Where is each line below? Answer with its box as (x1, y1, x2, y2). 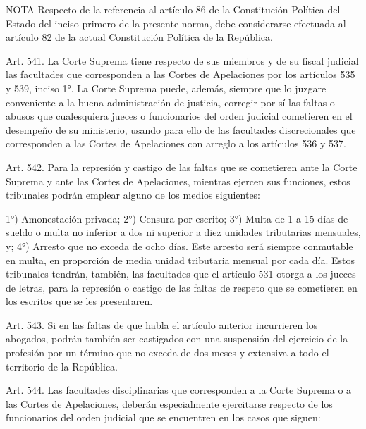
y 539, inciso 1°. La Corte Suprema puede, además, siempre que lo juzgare (6, 80, 327, 95)
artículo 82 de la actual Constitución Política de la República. (6, 30, 273, 44)
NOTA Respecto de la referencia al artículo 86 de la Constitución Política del (6, 2, 341, 16)
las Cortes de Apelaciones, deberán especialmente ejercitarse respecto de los (6, 396, 333, 411)
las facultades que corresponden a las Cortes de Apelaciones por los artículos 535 (6, 67, 355, 82)
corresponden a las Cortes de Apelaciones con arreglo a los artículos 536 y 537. (6, 136, 346, 151)
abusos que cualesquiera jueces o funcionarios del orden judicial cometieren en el (6, 108, 353, 123)
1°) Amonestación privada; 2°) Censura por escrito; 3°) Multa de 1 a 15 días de (6, 211, 348, 225)
